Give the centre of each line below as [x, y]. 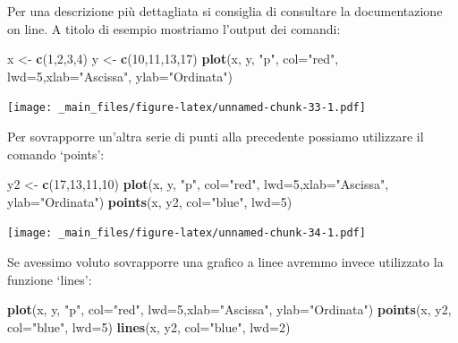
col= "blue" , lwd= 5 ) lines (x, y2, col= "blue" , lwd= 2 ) [149, 326]
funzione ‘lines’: [50, 279]
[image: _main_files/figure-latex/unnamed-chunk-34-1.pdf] [187, 233]
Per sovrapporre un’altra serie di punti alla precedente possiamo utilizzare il [216, 137]
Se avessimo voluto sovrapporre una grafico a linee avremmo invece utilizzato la [225, 262]
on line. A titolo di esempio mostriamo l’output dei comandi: [174, 28]
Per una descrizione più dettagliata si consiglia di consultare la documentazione [225, 11]
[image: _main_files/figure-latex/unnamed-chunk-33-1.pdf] [187, 108]
